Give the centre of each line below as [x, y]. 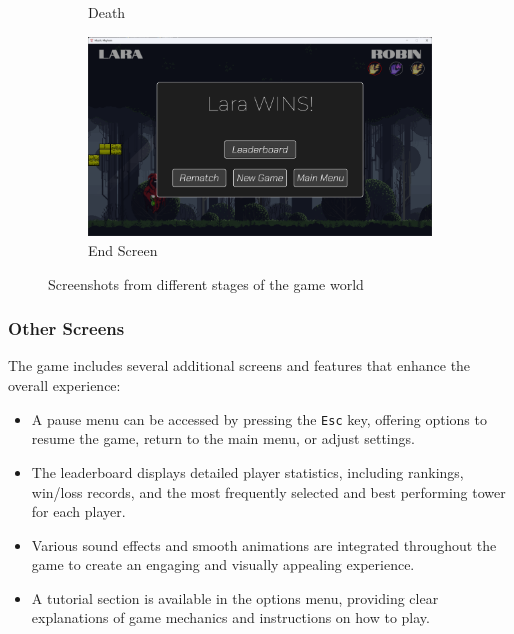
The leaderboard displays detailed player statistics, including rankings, [247, 471]
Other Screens [66, 328]
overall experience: [64, 385]
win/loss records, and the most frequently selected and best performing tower [268, 491]
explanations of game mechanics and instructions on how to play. [230, 617]
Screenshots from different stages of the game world [206, 283]
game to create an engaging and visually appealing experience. [223, 564]
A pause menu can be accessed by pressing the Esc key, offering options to [259, 418]
